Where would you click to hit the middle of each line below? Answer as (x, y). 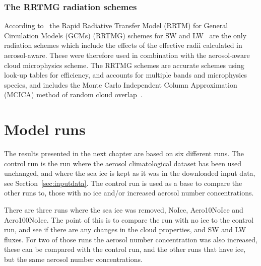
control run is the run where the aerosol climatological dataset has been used (123, 163)
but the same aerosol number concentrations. (73, 259)
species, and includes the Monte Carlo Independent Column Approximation (121, 84)
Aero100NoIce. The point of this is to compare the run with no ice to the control (129, 219)
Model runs (45, 129)
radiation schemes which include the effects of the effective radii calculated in (123, 45)
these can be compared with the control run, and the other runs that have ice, (125, 249)
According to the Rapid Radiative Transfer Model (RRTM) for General (116, 25)
